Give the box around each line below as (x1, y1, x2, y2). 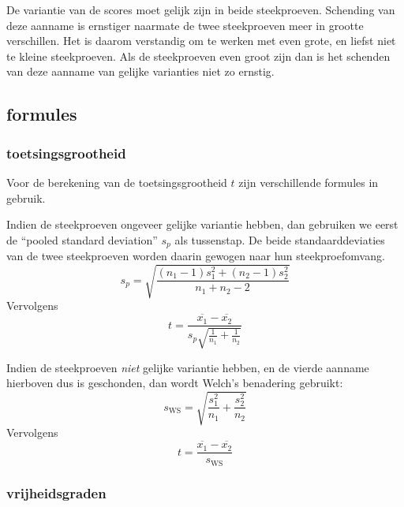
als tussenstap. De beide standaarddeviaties (174, 231, 385, 248)
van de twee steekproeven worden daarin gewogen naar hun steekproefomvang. (6, 248, 385, 264)
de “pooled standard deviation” (6, 231, 158, 248)
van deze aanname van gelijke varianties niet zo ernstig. (6, 63, 275, 80)
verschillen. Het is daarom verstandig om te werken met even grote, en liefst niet (6, 32, 396, 49)
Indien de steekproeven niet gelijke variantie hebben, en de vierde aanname (6, 359, 369, 375)
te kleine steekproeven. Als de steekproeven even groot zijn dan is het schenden (6, 47, 391, 64)
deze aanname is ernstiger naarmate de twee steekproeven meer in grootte (6, 17, 364, 33)
